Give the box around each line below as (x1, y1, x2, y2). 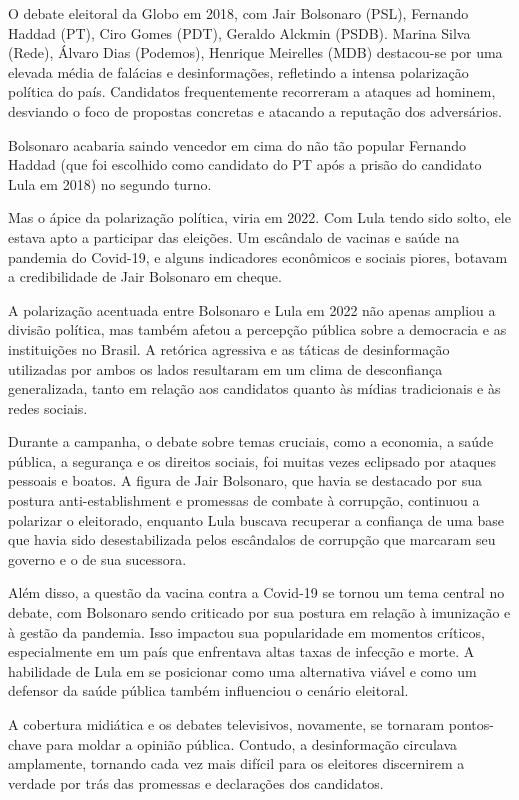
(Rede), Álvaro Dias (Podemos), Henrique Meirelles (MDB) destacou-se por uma (8, 42, 503, 63)
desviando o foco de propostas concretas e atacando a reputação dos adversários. (8, 100, 502, 121)
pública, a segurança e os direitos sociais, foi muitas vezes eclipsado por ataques (8, 450, 497, 471)
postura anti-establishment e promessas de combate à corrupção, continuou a (8, 490, 480, 511)
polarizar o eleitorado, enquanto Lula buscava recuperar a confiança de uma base (8, 509, 505, 530)
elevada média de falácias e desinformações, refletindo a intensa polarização (8, 61, 469, 82)
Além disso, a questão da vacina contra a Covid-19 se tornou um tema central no (8, 582, 505, 603)
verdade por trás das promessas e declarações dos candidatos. (8, 772, 384, 793)
